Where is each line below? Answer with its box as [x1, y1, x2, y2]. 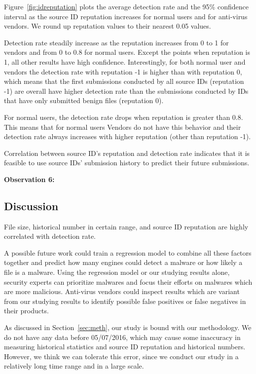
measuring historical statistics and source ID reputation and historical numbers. [4, 341, 246, 352]
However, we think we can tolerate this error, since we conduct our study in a [4, 351, 239, 361]
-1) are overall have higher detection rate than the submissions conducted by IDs [4, 85, 249, 96]
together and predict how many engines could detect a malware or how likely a [4, 257, 243, 267]
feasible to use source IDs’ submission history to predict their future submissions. [4, 157, 250, 168]
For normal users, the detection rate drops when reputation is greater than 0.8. [4, 112, 243, 122]
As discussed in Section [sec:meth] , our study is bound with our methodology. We [4, 322, 252, 333]
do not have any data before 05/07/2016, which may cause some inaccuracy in [4, 332, 241, 342]
